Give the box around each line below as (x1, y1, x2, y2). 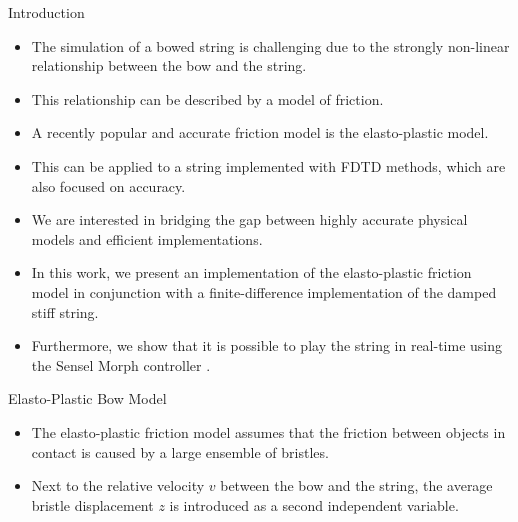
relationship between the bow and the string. (31, 55, 307, 76)
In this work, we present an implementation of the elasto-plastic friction (31, 262, 472, 283)
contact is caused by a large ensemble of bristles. (31, 441, 329, 462)
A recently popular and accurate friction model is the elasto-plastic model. (31, 122, 489, 143)
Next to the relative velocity (31, 475, 205, 496)
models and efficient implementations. (31, 228, 263, 249)
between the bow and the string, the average (220, 475, 493, 496)
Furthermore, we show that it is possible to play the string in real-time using (31, 335, 503, 356)
